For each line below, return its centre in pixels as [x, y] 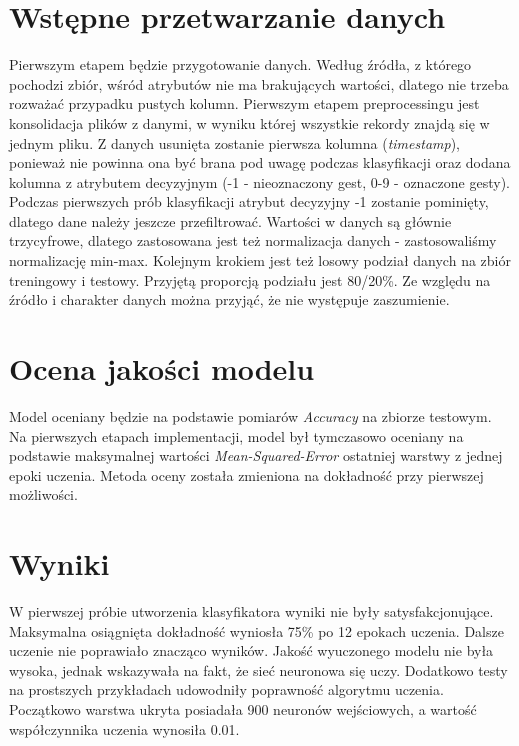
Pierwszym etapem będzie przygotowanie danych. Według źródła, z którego [240, 64]
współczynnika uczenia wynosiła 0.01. [124, 728]
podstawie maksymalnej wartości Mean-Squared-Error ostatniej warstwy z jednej [256, 455]
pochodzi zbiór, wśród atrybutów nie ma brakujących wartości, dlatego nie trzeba [259, 83]
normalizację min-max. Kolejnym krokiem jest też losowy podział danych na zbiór [260, 260]
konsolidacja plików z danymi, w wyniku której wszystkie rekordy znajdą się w [249, 122]
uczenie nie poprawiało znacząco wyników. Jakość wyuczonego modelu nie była [251, 650]
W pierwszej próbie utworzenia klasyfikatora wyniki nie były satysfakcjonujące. [251, 611]
